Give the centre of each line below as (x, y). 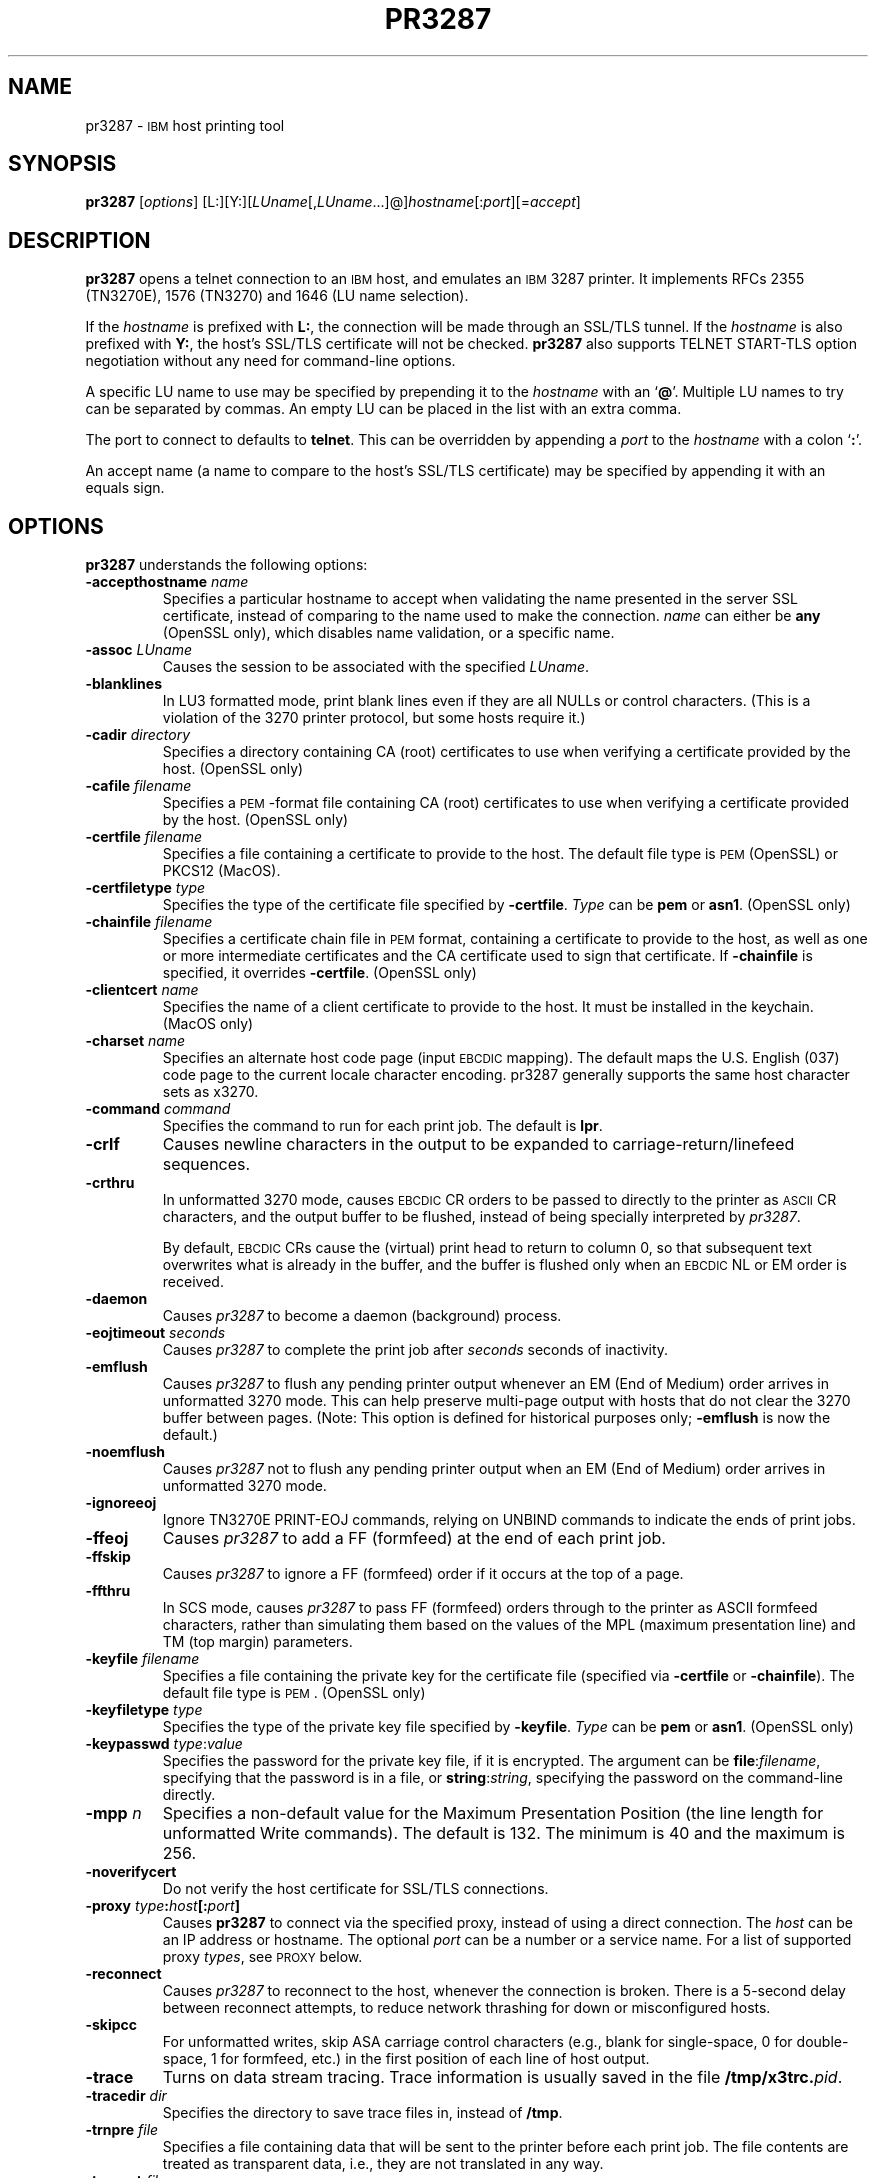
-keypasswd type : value (164, 1744)
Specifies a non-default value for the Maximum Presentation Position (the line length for (493, 1813)
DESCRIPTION (79, 240)
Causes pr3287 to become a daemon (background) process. (362, 1316)
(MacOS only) (208, 1024)
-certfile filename (143, 837)
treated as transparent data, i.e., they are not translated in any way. (383, 2164)
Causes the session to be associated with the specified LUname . (376, 667)
